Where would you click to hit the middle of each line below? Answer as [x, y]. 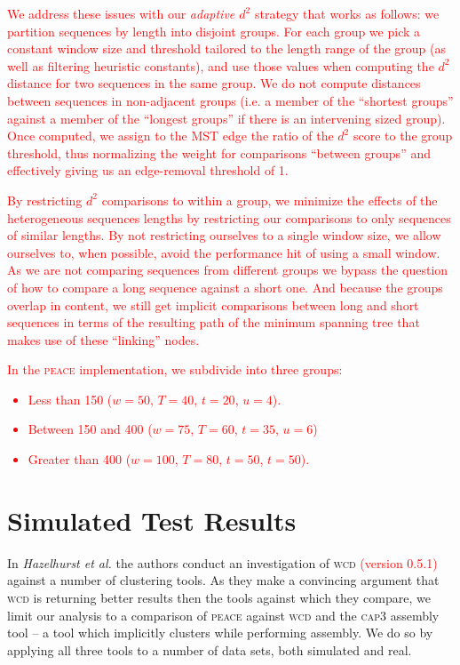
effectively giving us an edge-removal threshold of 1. [148, 170]
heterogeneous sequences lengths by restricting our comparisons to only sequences [229, 217]
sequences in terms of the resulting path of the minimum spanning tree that [214, 322]
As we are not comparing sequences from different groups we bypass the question [228, 270]
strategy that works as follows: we [347, 13]
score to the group [403, 136]
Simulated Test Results [152, 520]
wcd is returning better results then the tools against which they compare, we [219, 597]
